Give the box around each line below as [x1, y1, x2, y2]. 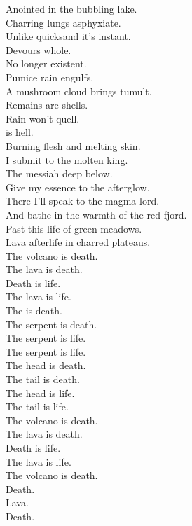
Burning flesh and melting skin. [6, 138, 141, 153]
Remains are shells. [6, 97, 88, 112]
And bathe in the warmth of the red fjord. [6, 207, 187, 221]
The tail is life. [6, 399, 69, 414]
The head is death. [6, 358, 86, 373]
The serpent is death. [6, 317, 97, 331]
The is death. [6, 303, 62, 318]
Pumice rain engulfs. [6, 69, 94, 84]
